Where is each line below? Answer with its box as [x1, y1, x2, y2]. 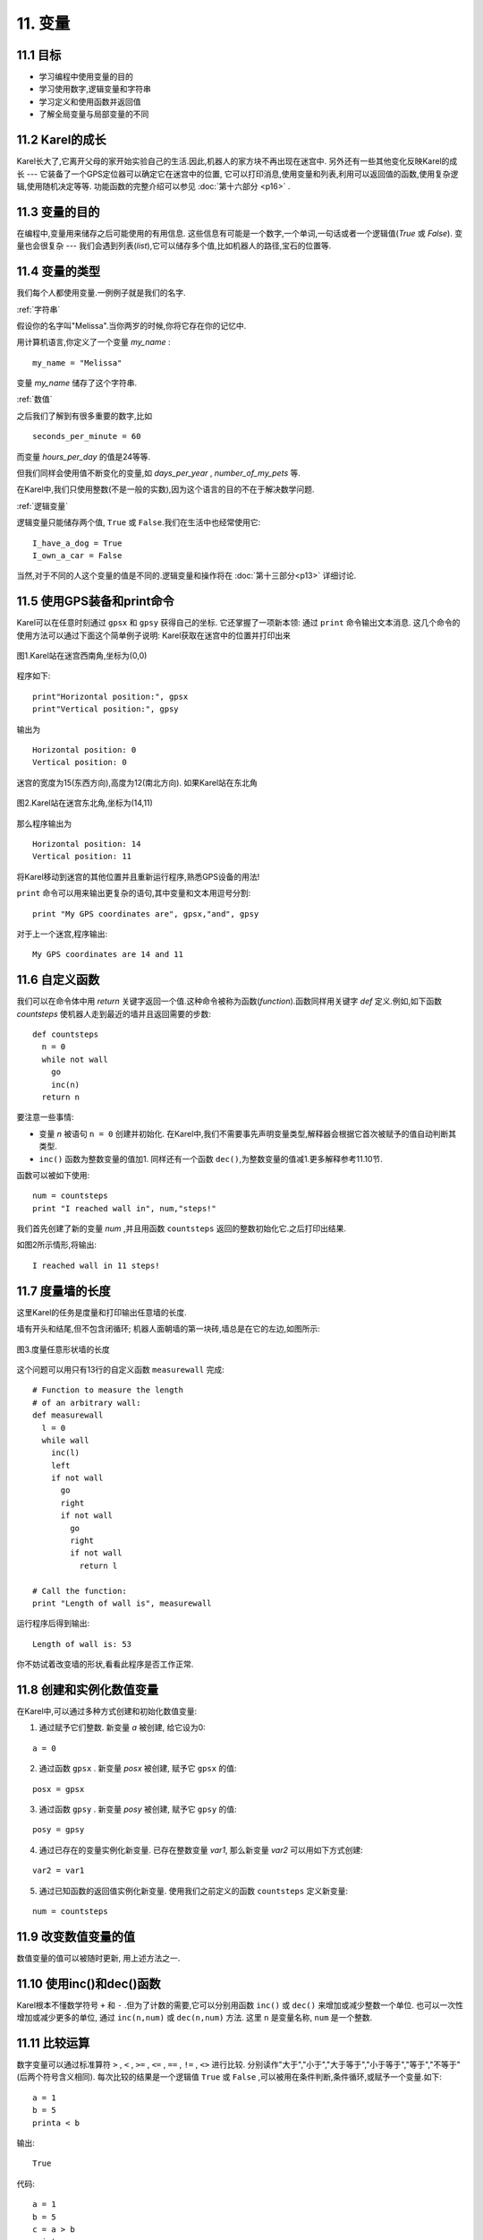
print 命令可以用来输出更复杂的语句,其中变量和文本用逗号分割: [16, 888, 251, 899]
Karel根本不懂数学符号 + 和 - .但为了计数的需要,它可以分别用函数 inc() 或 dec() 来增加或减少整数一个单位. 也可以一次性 [16, 1999, 464, 2011]
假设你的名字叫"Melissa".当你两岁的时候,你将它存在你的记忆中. [16, 320, 247, 331]
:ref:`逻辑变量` [16, 500, 69, 511]
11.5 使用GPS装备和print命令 [16, 594, 174, 609]
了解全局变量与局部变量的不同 [38, 108, 149, 120]
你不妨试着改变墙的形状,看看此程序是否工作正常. [16, 1658, 194, 1670]
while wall [41, 1434, 89, 1445]
